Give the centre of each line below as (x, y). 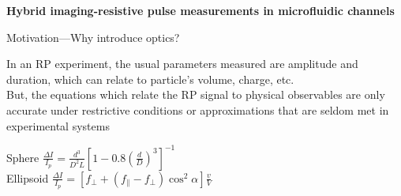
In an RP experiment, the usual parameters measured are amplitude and (182, 64)
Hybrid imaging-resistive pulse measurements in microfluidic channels (200, 10)
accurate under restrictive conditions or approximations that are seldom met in (198, 109)
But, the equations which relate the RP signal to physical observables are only (196, 94)
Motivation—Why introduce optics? (93, 37)
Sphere (23, 157)
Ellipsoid (28, 177)
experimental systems (58, 125)
